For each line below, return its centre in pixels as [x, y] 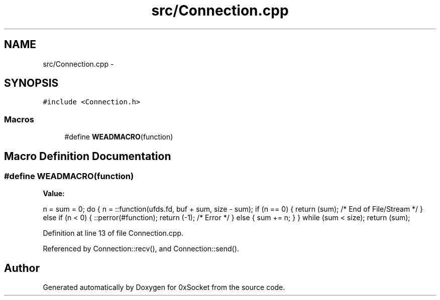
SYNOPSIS [31, 83]
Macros [19, 119]
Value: [54, 194]
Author [22, 268]
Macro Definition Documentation [88, 156]
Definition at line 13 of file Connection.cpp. [113, 233]
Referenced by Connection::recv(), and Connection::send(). [141, 249]
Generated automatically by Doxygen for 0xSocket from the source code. [164, 287]
